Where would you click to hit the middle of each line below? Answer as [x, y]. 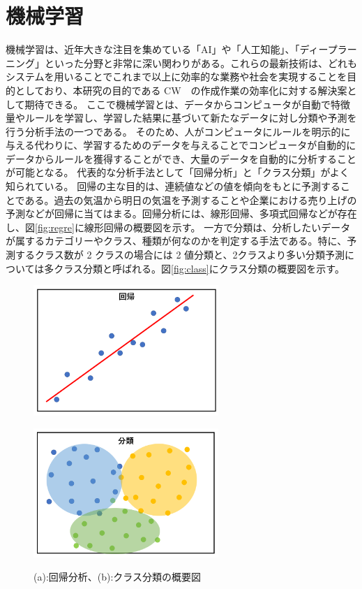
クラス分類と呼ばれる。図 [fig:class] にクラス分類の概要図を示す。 [199, 268]
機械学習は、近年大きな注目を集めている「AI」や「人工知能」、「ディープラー [181, 49]
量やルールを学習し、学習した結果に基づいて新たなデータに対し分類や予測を [181, 118]
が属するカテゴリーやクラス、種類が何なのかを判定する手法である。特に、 [176, 241]
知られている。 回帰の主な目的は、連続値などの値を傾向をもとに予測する [173, 186]
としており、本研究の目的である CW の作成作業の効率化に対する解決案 [181, 90]
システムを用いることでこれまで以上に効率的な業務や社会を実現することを [176, 77]
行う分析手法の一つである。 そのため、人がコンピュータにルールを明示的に [178, 131]
